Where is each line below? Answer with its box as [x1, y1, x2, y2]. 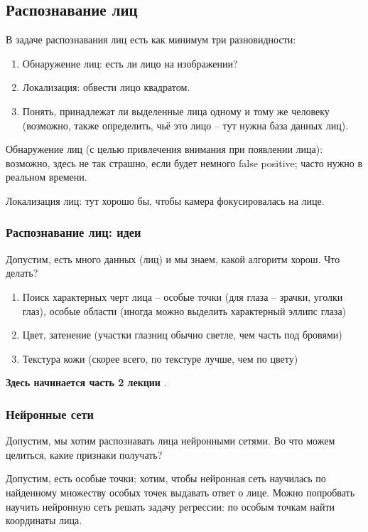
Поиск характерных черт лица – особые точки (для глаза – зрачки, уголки [22, 289, 343, 304]
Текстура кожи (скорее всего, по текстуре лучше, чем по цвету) [22, 351, 298, 366]
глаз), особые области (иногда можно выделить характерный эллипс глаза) [22, 303, 347, 318]
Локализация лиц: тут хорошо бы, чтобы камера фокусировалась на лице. [6, 193, 325, 208]
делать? [6, 265, 38, 280]
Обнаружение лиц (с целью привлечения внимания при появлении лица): [6, 142, 323, 156]
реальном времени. [6, 169, 87, 184]
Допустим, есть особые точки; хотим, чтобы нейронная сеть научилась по [6, 471, 326, 486]
